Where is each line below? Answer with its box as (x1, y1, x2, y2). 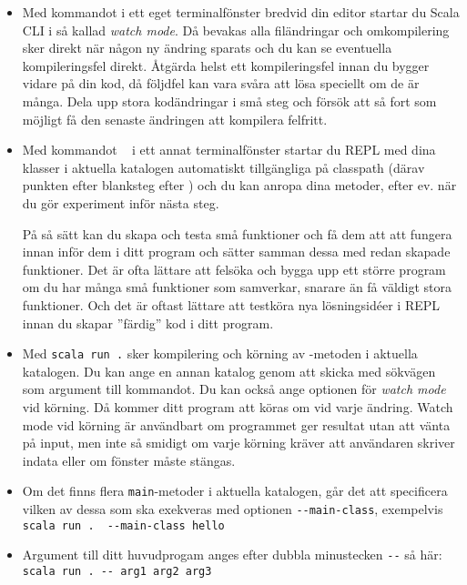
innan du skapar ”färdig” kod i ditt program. (22, 313, 274, 332)
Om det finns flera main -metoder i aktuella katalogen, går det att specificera (22, 481, 448, 500)
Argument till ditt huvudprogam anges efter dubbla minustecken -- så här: (22, 545, 442, 564)
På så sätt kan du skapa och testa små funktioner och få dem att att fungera (22, 224, 452, 243)
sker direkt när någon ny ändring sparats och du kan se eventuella (22, 38, 392, 57)
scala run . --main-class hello (22, 519, 225, 532)
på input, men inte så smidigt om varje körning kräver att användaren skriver (22, 433, 455, 452)
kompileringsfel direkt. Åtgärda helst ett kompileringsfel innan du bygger (22, 55, 430, 75)
